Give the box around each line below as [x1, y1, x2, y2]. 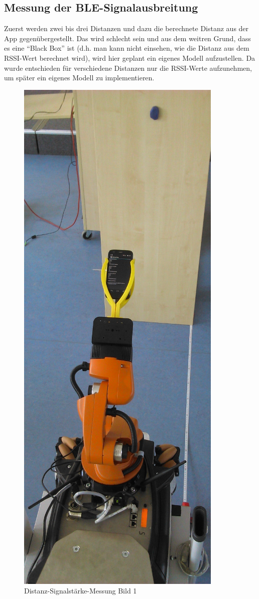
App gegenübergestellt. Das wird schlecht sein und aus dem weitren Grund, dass [4, 33, 251, 43]
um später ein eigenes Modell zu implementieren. [4, 72, 155, 83]
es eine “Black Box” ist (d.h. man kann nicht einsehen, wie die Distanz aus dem [4, 43, 249, 53]
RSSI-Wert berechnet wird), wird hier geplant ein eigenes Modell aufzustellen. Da [4, 52, 255, 63]
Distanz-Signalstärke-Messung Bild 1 [24, 585, 137, 596]
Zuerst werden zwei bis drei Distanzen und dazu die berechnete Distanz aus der [4, 23, 249, 34]
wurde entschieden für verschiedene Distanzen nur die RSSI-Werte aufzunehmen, [4, 62, 252, 73]
